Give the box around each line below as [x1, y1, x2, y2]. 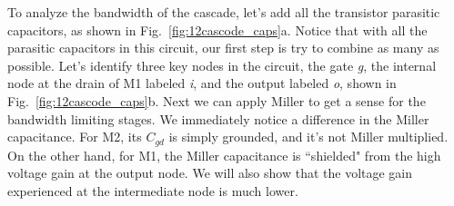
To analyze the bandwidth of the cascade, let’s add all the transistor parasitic [7, 3, 440, 21]
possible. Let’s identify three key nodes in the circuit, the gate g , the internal [7, 55, 437, 74]
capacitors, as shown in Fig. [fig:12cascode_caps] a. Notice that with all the [7, 20, 428, 39]
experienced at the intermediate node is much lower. [7, 181, 298, 200]
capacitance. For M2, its [7, 127, 142, 146]
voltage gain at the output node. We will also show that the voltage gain [7, 163, 413, 182]
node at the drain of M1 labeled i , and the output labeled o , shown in [7, 74, 397, 93]
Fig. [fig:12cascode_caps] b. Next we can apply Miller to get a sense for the [7, 91, 426, 110]
